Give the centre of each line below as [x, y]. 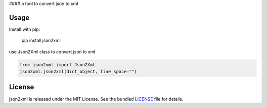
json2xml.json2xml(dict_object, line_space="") [78, 72]
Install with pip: [24, 29]
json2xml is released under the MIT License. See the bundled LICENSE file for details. [96, 99]
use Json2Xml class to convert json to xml [52, 52]
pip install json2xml [41, 40]
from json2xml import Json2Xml [58, 65]
